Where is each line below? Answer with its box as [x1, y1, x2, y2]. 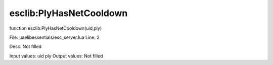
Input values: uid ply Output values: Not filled [9, 53, 103, 59]
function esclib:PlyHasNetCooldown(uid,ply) [9, 25, 102, 31]
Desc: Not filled [9, 43, 42, 50]
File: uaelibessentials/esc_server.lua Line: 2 [9, 34, 100, 40]
